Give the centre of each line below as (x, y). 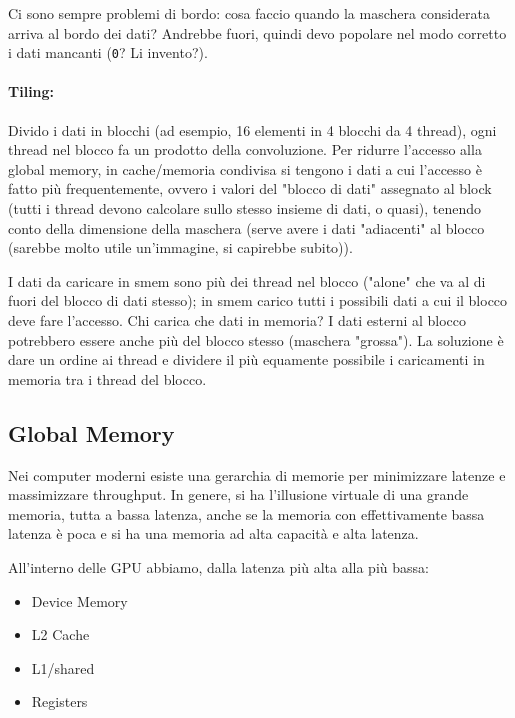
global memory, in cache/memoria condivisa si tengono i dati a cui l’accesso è (245, 168)
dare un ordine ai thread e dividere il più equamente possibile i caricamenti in (246, 359)
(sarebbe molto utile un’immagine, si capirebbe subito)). (180, 247)
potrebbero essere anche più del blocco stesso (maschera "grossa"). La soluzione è (256, 339)
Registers (59, 701)
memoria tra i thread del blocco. (107, 378)
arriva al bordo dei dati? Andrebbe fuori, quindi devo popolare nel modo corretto (257, 32)
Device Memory (79, 600)
